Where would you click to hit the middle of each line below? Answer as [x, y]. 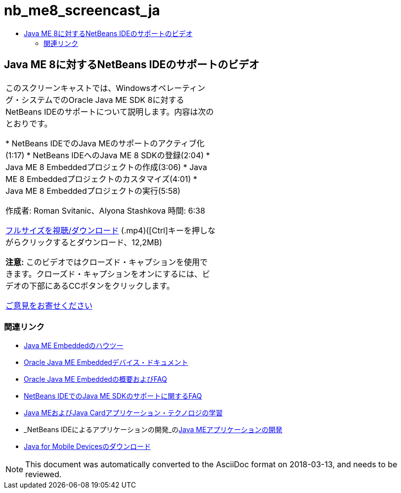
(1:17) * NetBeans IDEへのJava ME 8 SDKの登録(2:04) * [108, 155]
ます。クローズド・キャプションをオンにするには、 [108, 274]
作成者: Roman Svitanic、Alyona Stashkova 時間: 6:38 [105, 210]
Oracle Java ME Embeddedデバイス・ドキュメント [106, 362]
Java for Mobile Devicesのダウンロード [87, 447]
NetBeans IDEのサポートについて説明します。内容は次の [110, 112]
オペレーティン [178, 88]
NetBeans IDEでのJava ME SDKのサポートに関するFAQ [113, 396]
